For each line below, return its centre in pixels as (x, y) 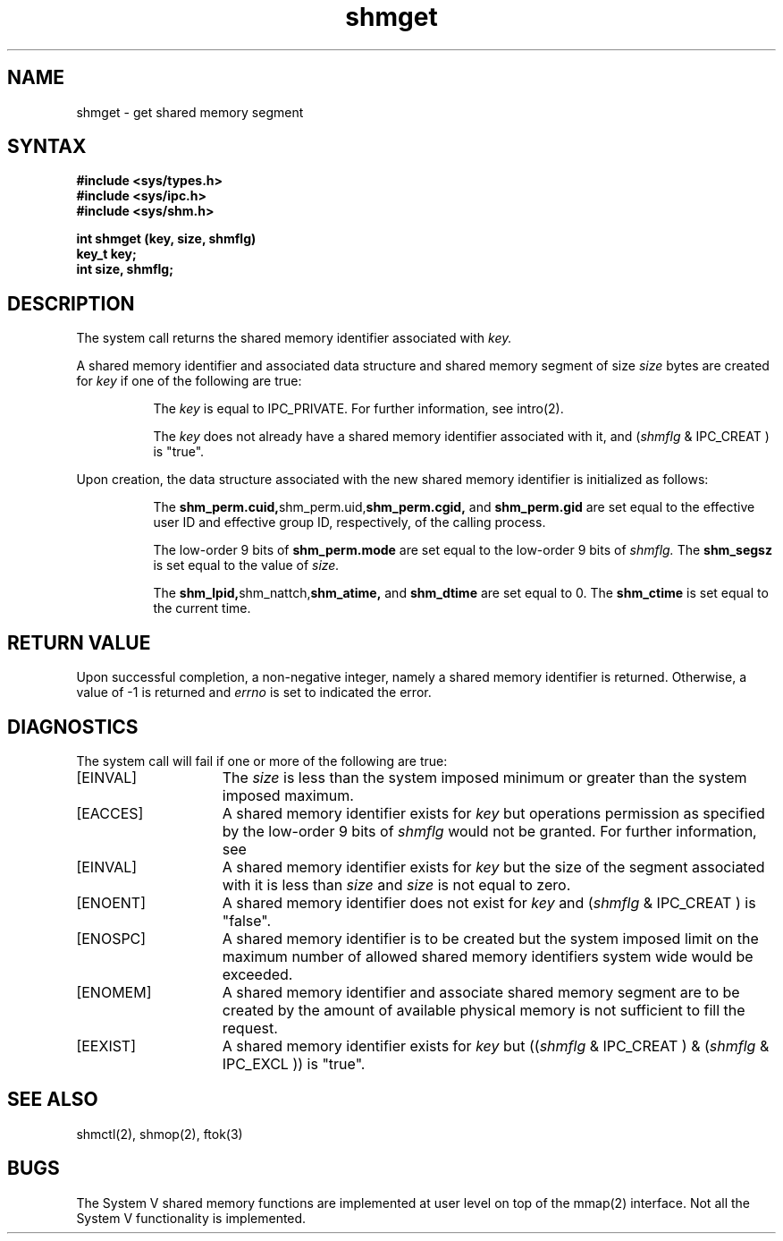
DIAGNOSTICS (73, 727)
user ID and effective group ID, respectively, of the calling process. (349, 523)
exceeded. (257, 974)
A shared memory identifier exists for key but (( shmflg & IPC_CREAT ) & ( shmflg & (496, 1045)
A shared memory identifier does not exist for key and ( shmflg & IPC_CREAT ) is (489, 902)
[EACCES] (110, 813)
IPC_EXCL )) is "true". (294, 1063)
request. (250, 1028)
